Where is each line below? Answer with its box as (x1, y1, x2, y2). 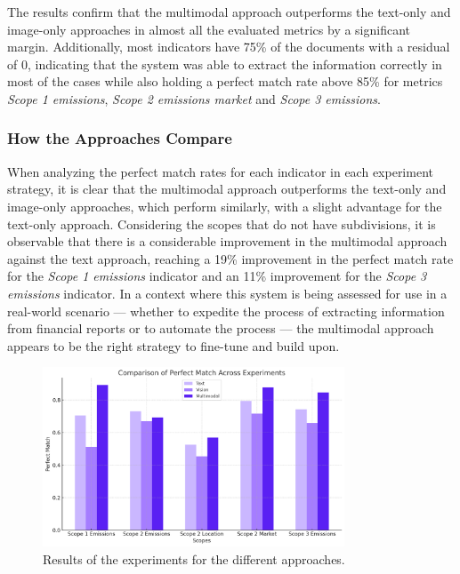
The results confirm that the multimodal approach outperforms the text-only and (7, 3, 451, 20)
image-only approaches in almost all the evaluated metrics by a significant (7, 20, 411, 38)
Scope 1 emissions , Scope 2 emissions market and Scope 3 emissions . (7, 89, 381, 108)
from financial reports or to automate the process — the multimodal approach (7, 319, 434, 338)
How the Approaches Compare (7, 127, 232, 149)
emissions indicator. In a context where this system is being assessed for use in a (7, 283, 448, 302)
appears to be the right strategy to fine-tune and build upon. (7, 336, 340, 355)
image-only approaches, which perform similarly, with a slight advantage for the (7, 196, 442, 215)
